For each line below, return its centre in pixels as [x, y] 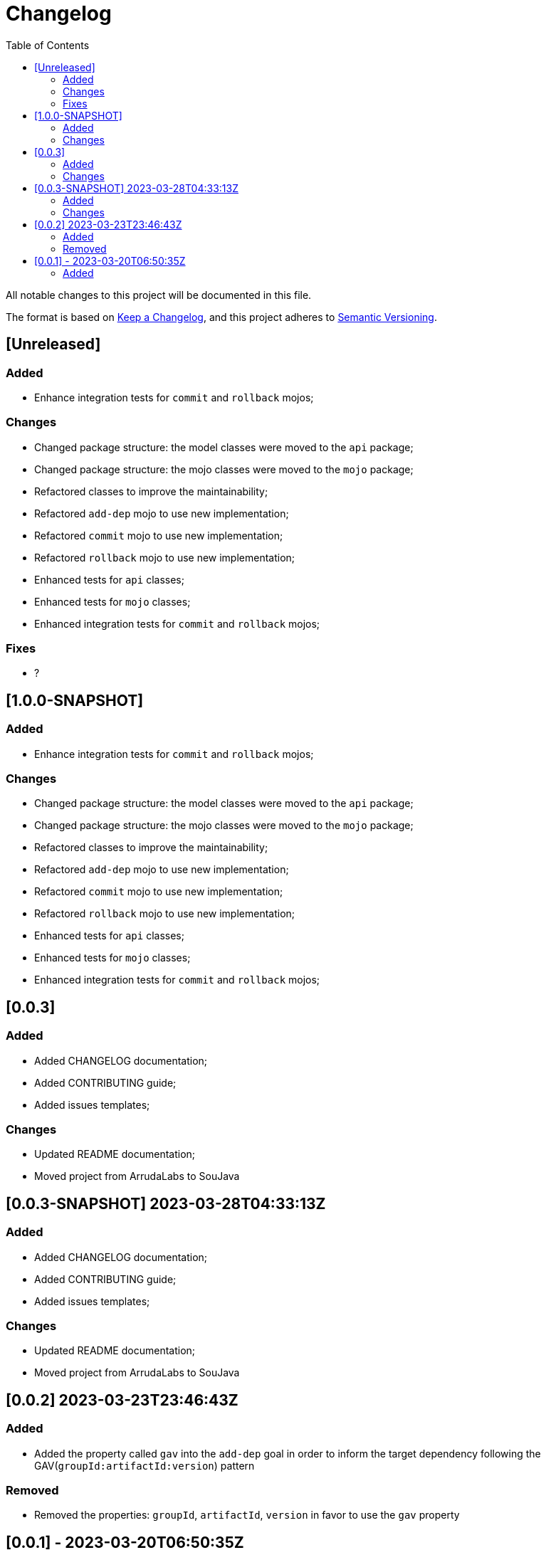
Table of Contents [48, 45]
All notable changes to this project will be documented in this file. [159, 295]
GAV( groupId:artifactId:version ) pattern [145, 1465]
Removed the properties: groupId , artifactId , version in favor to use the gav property [247, 1515]
